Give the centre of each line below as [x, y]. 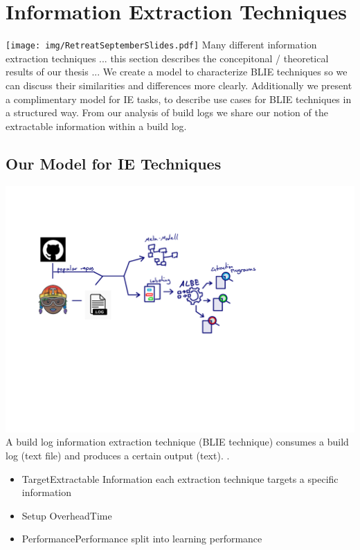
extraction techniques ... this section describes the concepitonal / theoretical [167, 58]
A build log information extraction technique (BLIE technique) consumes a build [177, 442]
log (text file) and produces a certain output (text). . [118, 456]
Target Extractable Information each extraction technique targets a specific [180, 478]
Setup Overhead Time [67, 515]
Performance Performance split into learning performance [142, 539]
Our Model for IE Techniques [114, 163]
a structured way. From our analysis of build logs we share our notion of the [167, 112]
